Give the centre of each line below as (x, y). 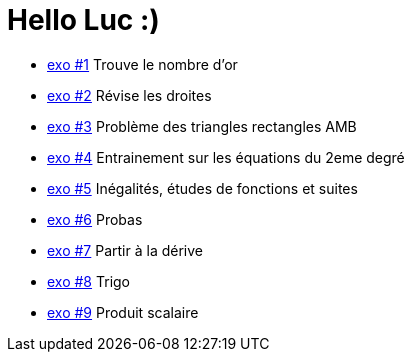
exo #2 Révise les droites (129, 95)
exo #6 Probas (95, 219)
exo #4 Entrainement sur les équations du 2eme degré (226, 157)
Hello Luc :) (83, 20)
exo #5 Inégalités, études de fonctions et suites (202, 188)
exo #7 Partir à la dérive (125, 250)
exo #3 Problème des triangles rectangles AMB (202, 126)
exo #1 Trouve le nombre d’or (142, 64)
